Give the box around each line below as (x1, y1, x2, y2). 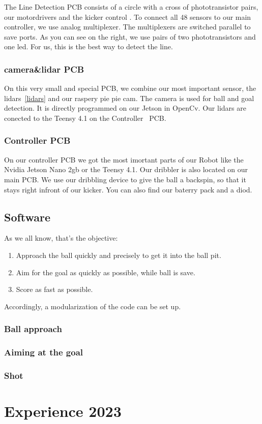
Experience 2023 (4, 401, 122, 421)
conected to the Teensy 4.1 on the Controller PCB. (4, 112, 166, 123)
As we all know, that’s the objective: (4, 233, 118, 243)
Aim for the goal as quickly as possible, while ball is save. (16, 267, 195, 277)
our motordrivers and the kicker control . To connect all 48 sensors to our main (4, 11, 251, 22)
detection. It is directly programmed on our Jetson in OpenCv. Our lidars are (4, 103, 246, 113)
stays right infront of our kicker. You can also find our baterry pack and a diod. (4, 184, 252, 194)
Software (4, 209, 51, 224)
